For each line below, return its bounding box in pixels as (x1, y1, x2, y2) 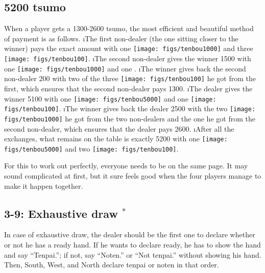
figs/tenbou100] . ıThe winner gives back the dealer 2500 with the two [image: (4, 103, 256, 114)
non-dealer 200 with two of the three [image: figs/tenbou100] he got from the (4, 73, 256, 84)
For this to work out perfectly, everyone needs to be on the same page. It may (4, 160, 248, 171)
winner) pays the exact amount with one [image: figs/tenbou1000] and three (4, 43, 253, 54)
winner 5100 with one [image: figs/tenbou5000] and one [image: (4, 93, 216, 104)
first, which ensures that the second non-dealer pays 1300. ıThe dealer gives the (4, 83, 253, 94)
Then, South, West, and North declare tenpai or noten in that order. (4, 259, 219, 270)
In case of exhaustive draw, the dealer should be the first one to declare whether (4, 229, 255, 240)
